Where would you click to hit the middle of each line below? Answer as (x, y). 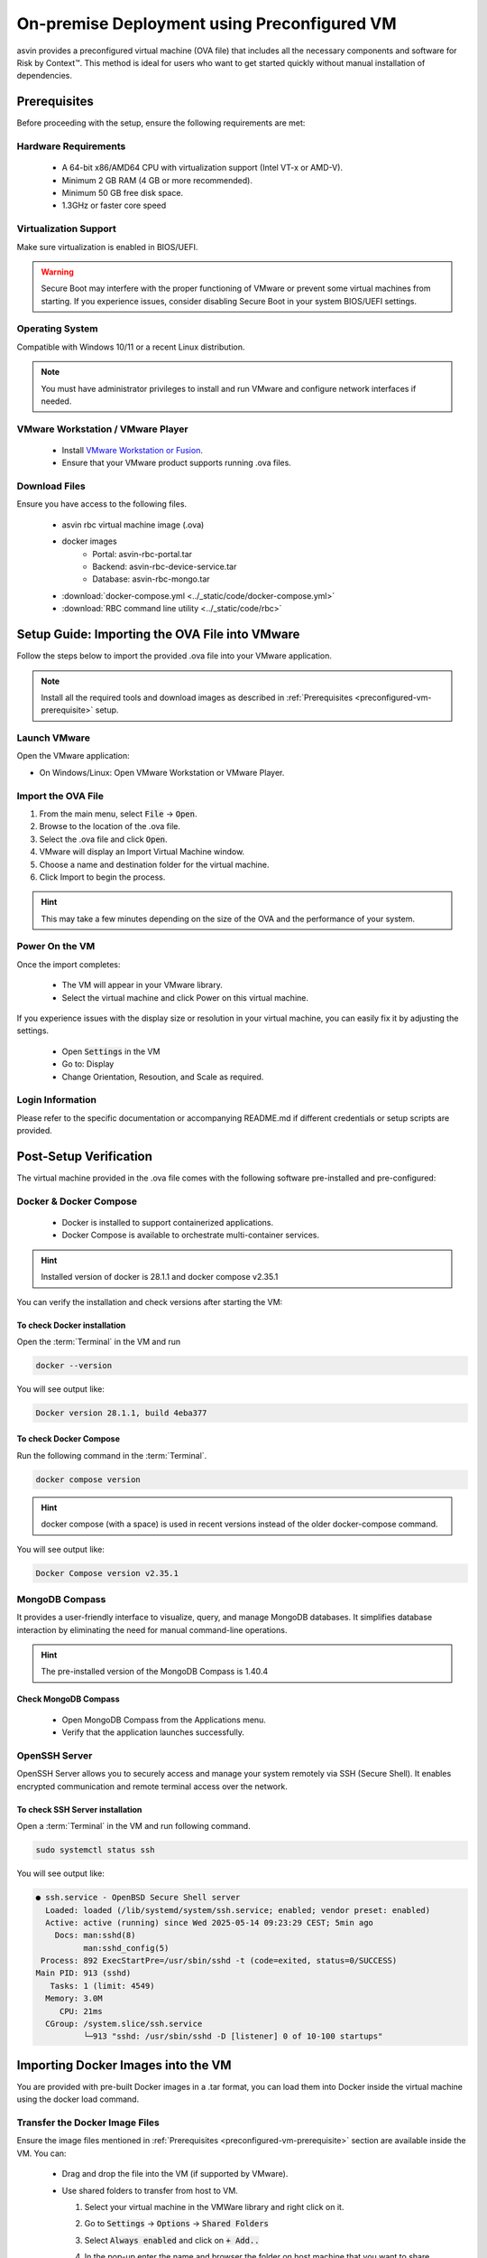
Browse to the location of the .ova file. (110, 826)
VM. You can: (41, 2153)
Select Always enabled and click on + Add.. (172, 2240)
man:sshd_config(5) (126, 1948)
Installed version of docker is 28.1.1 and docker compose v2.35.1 (160, 1277)
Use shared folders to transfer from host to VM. (150, 2190)
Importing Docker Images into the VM (124, 2065)
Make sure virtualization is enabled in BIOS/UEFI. (107, 247)
